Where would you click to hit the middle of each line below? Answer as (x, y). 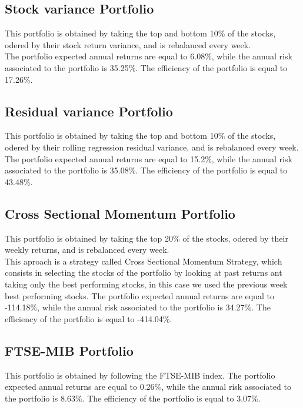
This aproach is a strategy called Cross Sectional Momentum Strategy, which (144, 261)
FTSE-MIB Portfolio (69, 350)
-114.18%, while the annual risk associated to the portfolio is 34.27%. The (138, 307)
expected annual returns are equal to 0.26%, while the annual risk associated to (148, 387)
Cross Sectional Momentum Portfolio (120, 213)
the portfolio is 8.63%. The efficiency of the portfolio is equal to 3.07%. (133, 398)
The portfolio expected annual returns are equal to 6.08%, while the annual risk (149, 56)
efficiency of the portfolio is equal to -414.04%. (89, 318)
